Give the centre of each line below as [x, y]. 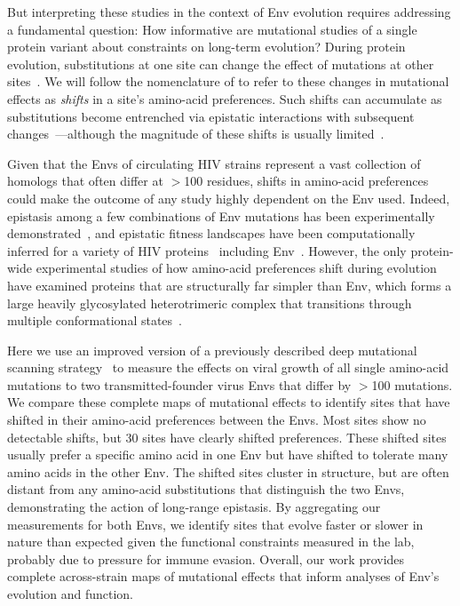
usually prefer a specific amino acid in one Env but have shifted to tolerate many [228, 454]
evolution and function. [70, 594]
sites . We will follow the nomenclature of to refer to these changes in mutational [228, 81]
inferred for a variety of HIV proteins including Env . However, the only [207, 250]
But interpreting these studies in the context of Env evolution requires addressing [229, 12]
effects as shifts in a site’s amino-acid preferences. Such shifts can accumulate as [225, 98]
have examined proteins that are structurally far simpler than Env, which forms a [230, 285]
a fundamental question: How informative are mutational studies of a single [212, 29]
